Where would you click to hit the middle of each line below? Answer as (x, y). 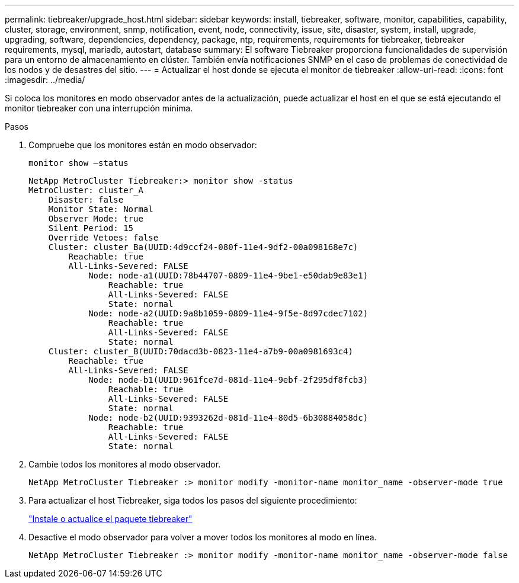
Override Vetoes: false (103, 238)
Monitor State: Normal (101, 209)
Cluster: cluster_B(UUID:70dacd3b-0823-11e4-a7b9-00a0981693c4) (201, 351)
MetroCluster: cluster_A (86, 190)
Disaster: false (86, 200)
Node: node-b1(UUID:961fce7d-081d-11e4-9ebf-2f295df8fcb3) (228, 380)
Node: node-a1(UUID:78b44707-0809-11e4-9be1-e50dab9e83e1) (228, 276)
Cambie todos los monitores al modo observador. (125, 464)
